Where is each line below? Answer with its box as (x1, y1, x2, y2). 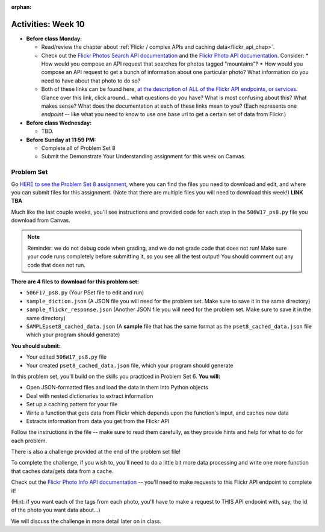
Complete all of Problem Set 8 (41, 144, 116, 152)
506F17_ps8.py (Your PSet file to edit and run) (26, 289, 144, 296)
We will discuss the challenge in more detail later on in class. (11, 518, 162, 525)
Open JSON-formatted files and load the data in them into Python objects (26, 384, 209, 391)
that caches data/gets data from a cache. (11, 467, 114, 475)
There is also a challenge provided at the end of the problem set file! (11, 448, 181, 456)
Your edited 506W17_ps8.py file (26, 353, 107, 360)
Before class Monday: (26, 35, 82, 42)
